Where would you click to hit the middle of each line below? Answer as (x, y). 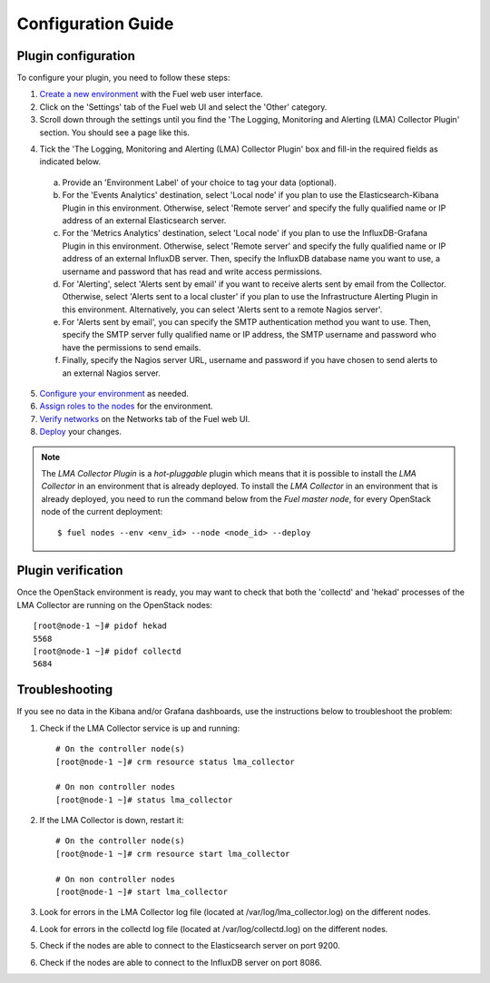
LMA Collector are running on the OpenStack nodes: (115, 605)
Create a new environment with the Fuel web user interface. (151, 94)
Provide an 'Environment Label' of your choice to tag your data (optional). (200, 182)
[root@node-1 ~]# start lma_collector (142, 892)
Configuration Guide (95, 24)
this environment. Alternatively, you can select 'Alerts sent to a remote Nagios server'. (222, 310)
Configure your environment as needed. (114, 394)
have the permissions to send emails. (132, 347)
